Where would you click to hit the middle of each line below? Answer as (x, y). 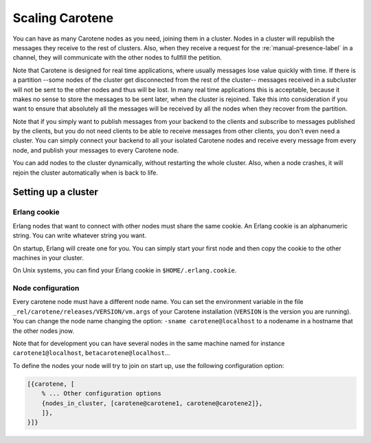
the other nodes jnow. (44, 331)
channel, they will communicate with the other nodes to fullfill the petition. (117, 58)
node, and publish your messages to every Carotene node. (96, 150)
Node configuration (46, 288)
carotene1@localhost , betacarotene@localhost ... (91, 353)
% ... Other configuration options (101, 393)
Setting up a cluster (56, 192)
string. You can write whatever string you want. (80, 236)
